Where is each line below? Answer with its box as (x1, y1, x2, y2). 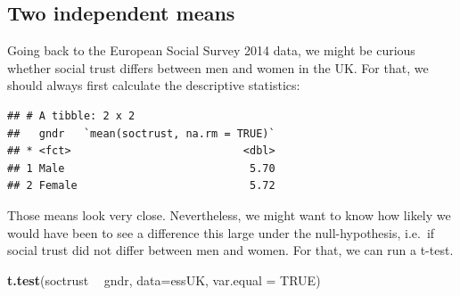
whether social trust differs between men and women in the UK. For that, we (7, 58, 429, 77)
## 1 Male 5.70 (7, 161, 275, 175)
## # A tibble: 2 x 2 (7, 109, 136, 122)
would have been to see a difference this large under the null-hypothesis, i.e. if (7, 223, 435, 242)
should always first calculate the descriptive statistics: (7, 76, 300, 95)
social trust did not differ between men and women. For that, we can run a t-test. (7, 241, 454, 259)
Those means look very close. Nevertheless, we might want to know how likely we (7, 205, 451, 224)
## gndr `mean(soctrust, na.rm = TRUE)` (7, 127, 275, 140)
